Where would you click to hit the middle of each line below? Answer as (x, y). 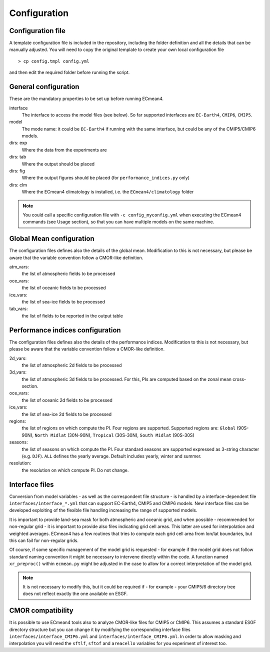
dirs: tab (18, 157)
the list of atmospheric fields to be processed (68, 274)
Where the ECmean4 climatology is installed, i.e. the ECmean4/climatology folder (108, 192)
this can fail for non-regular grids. (44, 540)
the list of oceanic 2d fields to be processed (67, 400)
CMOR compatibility (41, 611)
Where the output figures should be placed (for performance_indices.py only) (106, 178)
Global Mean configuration (52, 239)
